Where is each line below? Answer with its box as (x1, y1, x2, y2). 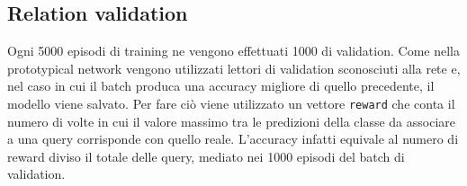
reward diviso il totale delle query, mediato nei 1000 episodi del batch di (7, 146, 405, 165)
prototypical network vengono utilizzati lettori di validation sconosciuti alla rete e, (7, 58, 461, 77)
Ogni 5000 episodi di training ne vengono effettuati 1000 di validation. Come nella (7, 41, 460, 60)
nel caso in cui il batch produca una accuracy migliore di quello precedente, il (7, 76, 435, 95)
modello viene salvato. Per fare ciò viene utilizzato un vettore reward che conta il (7, 93, 455, 112)
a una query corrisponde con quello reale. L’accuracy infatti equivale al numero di (7, 129, 459, 148)
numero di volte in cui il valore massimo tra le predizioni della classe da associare (7, 111, 455, 130)
